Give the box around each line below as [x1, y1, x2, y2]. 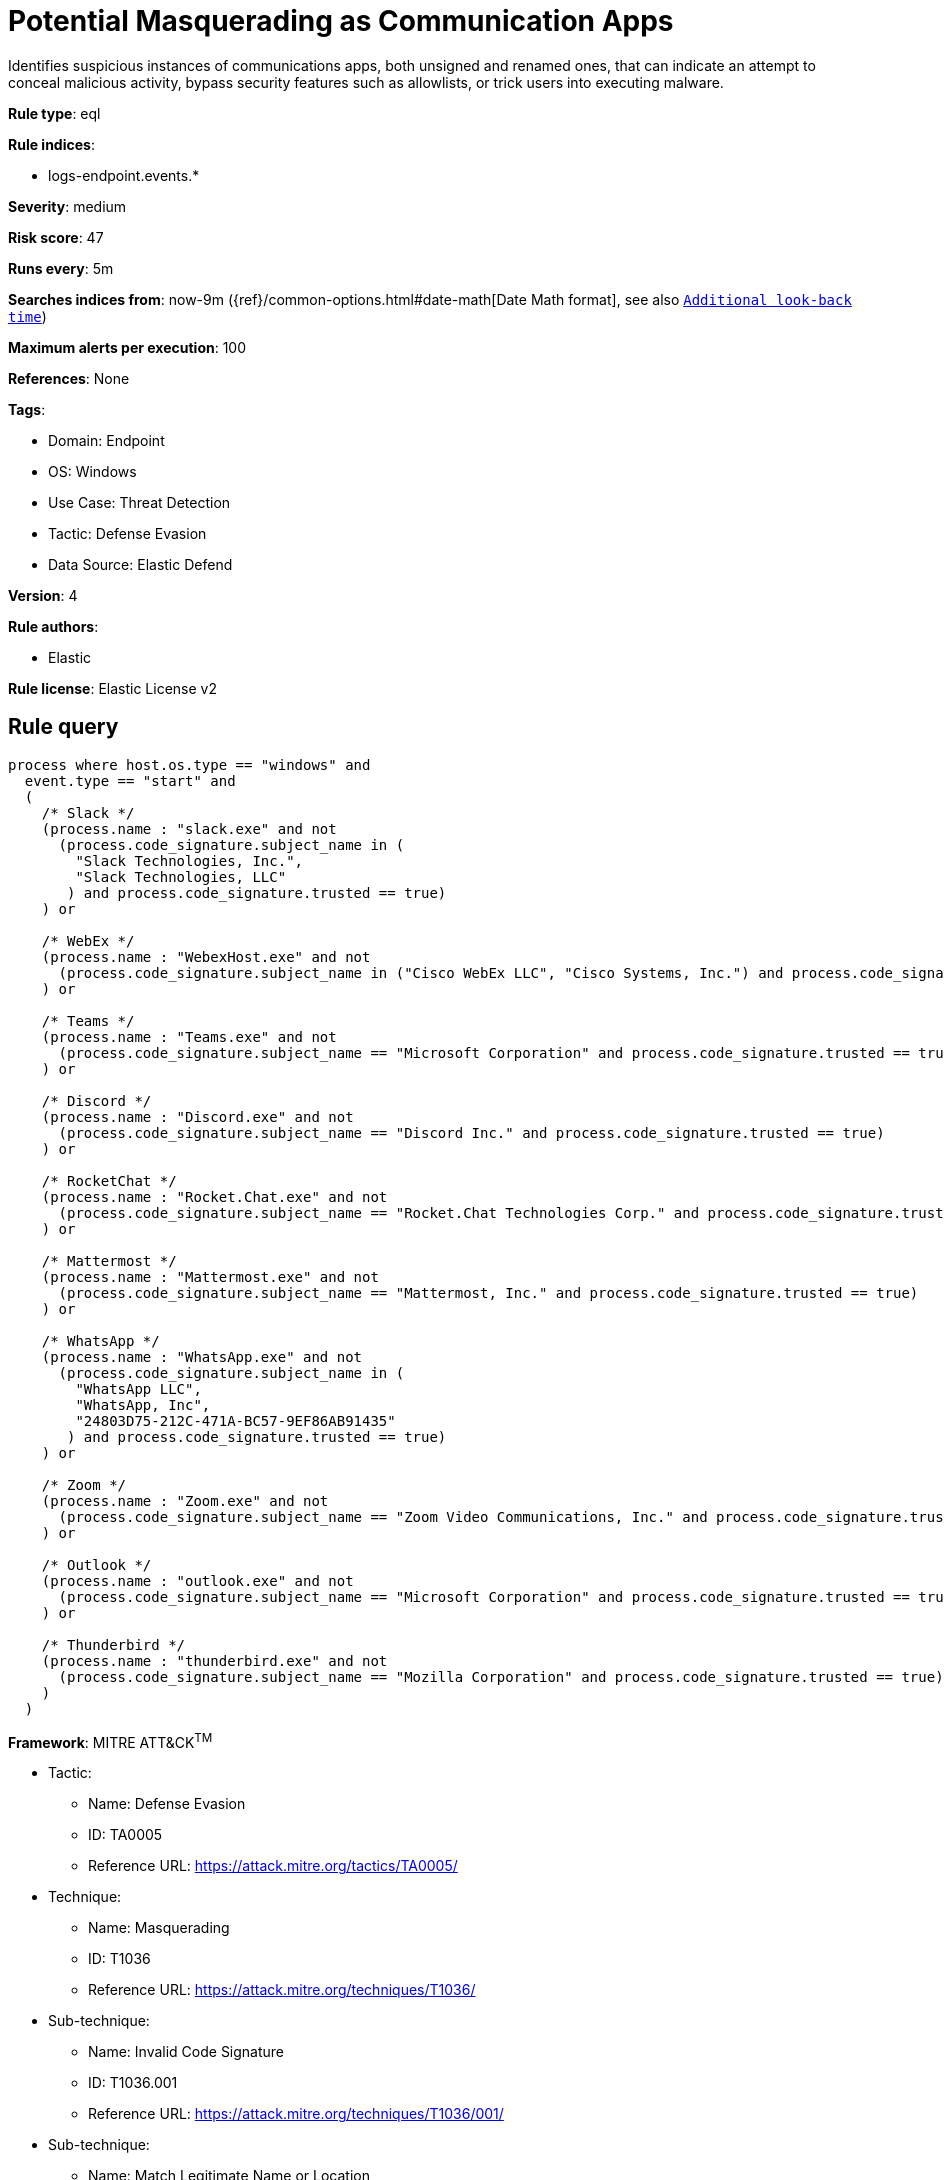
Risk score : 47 [8, 228, 104, 246]
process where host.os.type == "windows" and [8, 756, 371, 773]
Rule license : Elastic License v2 [8, 679, 217, 697]
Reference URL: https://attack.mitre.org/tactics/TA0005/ [88, 1857, 458, 1875]
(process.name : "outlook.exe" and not [41, 1572, 354, 1589]
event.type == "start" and [24, 772, 236, 789]
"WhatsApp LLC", [75, 1380, 202, 1397]
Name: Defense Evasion [88, 1795, 246, 1813]
